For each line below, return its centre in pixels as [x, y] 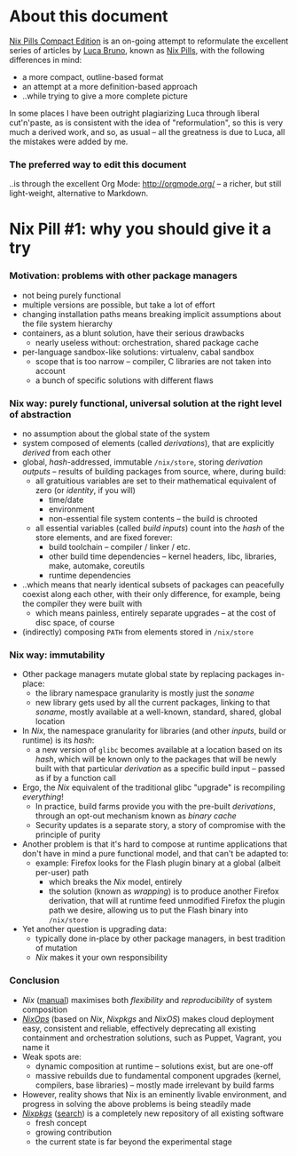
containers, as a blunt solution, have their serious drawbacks [133, 333]
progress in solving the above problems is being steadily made [136, 1104]
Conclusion [35, 981]
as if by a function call [76, 778]
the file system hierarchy [67, 323]
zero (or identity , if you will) [85, 490]
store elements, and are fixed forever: [104, 538]
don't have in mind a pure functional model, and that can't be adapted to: [155, 854]
